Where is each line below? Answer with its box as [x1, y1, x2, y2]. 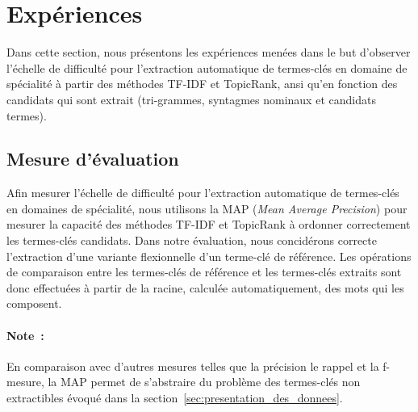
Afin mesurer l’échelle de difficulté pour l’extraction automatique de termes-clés [6, 184, 399, 201]
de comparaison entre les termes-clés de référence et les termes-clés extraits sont [6, 263, 402, 280]
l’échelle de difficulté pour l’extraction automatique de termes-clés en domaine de [6, 59, 408, 76]
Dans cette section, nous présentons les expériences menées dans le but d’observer [6, 44, 411, 61]
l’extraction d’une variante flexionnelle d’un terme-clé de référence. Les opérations [6, 247, 412, 264]
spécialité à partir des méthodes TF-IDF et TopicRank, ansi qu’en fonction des [6, 75, 398, 92]
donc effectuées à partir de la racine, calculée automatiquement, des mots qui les [6, 279, 404, 296]
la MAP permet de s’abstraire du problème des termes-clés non [48, 373, 361, 390]
